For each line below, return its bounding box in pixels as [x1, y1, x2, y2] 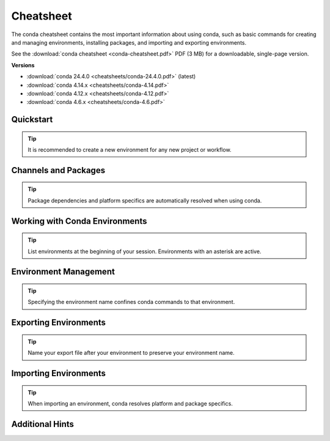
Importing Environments [11, 368, 106, 379]
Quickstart [11, 114, 53, 125]
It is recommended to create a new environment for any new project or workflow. [28, 146, 232, 154]
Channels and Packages [11, 165, 106, 176]
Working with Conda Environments [11, 216, 147, 226]
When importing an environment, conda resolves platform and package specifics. [28, 400, 233, 407]
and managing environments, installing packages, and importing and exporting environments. [11, 39, 247, 46]
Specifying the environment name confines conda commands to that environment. [28, 298, 235, 306]
